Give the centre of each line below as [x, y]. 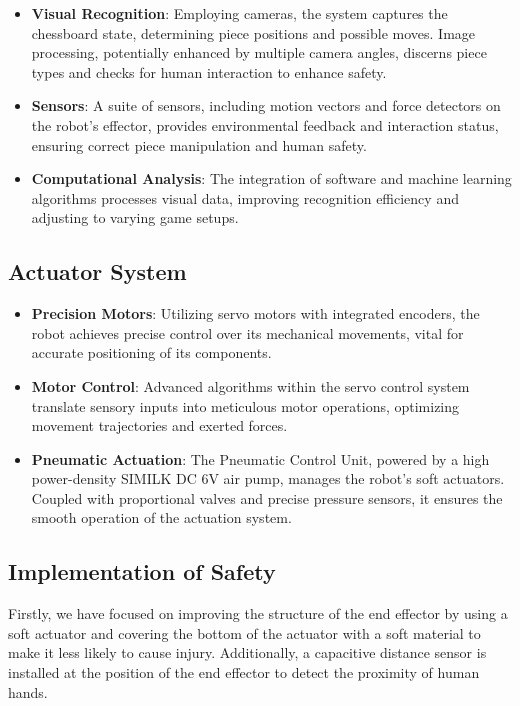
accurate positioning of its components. [151, 352]
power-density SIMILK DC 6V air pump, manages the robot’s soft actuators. [268, 478]
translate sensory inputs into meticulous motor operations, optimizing [245, 405]
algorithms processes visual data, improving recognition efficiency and [245, 197]
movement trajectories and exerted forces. [159, 425]
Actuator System [97, 271]
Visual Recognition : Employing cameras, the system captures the [239, 13]
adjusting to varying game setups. [135, 217]
